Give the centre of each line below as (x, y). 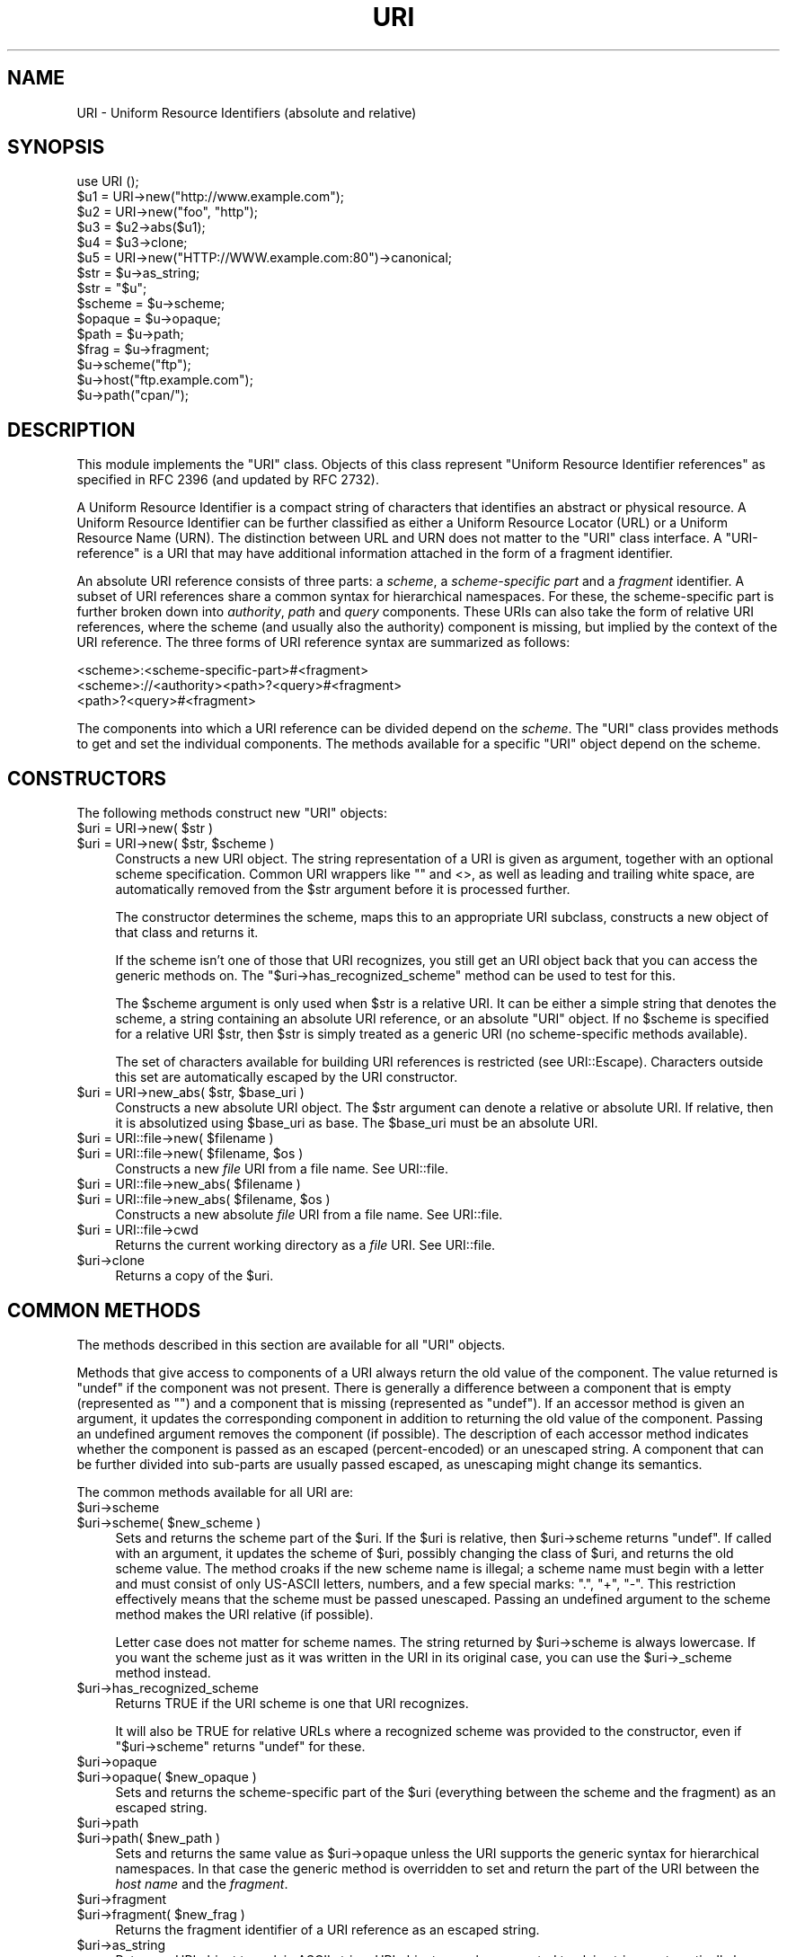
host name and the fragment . (202, 1883)
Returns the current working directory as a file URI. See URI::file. (305, 1245)
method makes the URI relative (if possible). (244, 1614)
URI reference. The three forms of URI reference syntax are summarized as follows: (323, 642)
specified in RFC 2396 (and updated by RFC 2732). (228, 480)
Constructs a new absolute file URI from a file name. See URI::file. (309, 1215)
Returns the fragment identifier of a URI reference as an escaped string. (327, 1929)
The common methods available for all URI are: (215, 1492)
